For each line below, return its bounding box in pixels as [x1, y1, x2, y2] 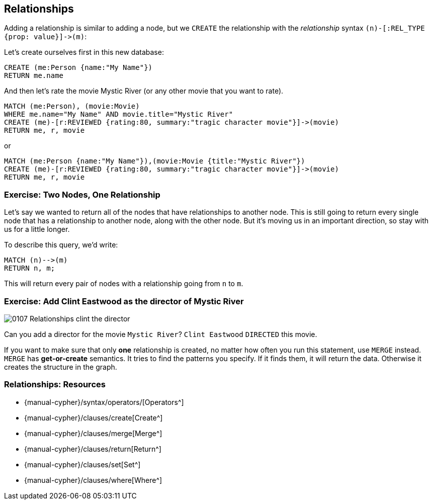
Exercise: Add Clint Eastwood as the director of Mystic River [4, 296, 244, 306]
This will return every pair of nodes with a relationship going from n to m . [4, 279, 243, 288]
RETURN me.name [4, 71, 64, 80]
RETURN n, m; [4, 264, 55, 273]
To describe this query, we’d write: [4, 240, 118, 249]
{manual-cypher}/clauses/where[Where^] [24, 475, 162, 484]
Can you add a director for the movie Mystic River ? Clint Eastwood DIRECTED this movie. [4, 329, 317, 339]
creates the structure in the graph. [4, 362, 117, 371]
